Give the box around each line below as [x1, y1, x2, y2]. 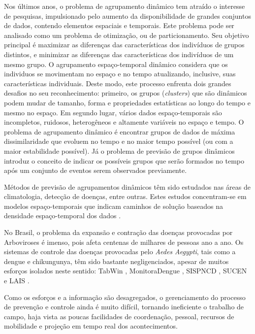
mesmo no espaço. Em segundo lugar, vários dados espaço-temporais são [4, 107, 222, 117]
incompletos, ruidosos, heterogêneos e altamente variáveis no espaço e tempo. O [4, 117, 244, 127]
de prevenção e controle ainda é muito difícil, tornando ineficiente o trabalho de [4, 301, 244, 312]
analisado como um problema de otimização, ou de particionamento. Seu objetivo [4, 30, 249, 40]
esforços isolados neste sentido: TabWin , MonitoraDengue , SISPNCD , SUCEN [4, 266, 247, 276]
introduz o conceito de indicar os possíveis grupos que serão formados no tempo [4, 155, 244, 166]
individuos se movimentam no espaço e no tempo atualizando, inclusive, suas [4, 68, 236, 79]
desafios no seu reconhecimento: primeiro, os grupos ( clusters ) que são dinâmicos [4, 88, 247, 98]
